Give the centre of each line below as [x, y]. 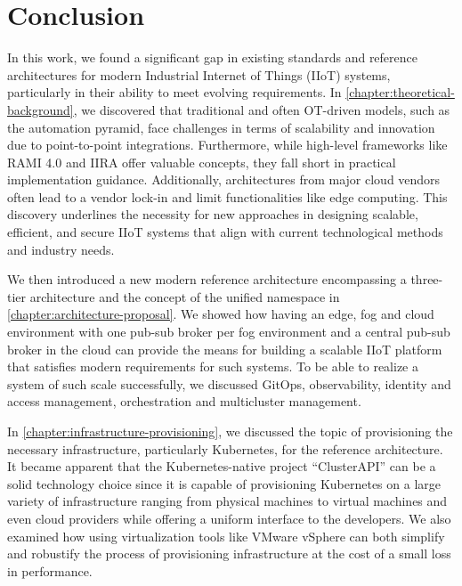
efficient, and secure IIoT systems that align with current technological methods [225, 232]
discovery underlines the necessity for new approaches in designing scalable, [213, 214]
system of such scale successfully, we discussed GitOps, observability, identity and [229, 383]
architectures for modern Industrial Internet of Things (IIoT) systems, [199, 74]
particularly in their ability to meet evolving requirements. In [174, 92]
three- [427, 279]
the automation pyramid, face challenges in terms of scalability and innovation [221, 127]
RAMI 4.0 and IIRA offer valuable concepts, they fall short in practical [202, 162]
